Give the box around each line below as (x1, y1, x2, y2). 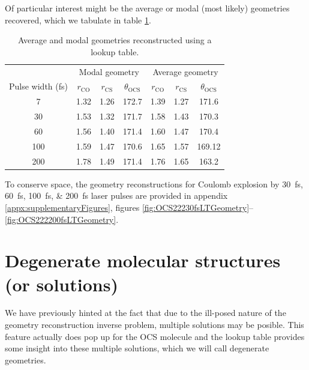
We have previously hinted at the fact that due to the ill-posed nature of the (5, 306, 286, 319)
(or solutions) (5, 271, 118, 296)
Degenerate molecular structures (5, 248, 281, 273)
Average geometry (152, 65, 218, 77)
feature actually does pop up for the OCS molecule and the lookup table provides (5, 330, 305, 342)
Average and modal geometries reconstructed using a (18, 34, 212, 46)
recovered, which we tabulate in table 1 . (5, 13, 151, 26)
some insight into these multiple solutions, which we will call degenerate (5, 342, 269, 354)
